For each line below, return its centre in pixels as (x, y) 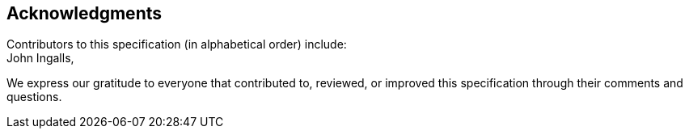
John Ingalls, (40, 58)
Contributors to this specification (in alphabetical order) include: (177, 44)
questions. (34, 97)
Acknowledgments (85, 13)
